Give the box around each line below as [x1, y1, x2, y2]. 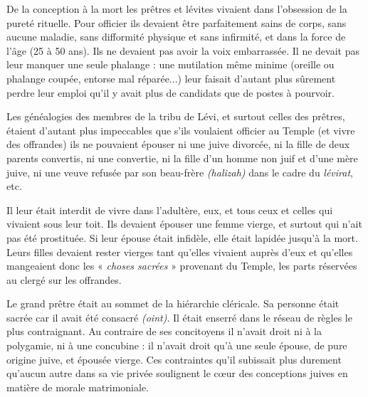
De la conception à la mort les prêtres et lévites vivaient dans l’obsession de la [6, 1, 347, 16]
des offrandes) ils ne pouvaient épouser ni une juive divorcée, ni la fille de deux [6, 137, 350, 152]
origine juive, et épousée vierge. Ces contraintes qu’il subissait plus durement [6, 351, 342, 366]
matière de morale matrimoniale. [6, 379, 149, 394]
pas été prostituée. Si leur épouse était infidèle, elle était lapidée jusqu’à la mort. [6, 230, 358, 245]
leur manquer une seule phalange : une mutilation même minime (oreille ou [6, 57, 335, 72]
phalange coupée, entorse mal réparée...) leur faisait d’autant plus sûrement [6, 70, 336, 85]
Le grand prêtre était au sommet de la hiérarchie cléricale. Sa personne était [6, 296, 340, 311]
